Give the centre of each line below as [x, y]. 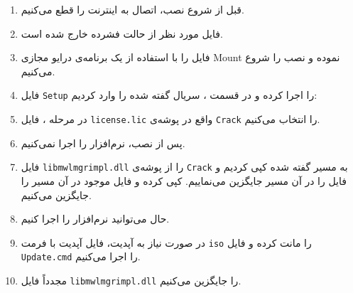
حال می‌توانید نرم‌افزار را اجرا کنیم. [95, 219]
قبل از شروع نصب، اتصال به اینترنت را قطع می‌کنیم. [132, 9]
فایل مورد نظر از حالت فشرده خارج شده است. [122, 33]
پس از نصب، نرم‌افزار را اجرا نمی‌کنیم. [103, 143]
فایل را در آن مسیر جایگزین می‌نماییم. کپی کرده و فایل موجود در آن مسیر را [184, 180]
